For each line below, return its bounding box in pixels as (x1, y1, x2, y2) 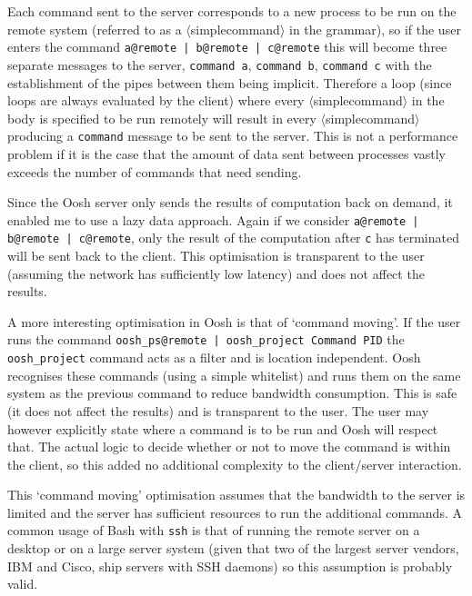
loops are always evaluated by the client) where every (7, 91, 305, 110)
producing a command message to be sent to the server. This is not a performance (7, 126, 458, 145)
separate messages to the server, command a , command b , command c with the (7, 55, 432, 74)
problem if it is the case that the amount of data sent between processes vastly (7, 144, 446, 163)
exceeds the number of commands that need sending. (7, 162, 302, 181)
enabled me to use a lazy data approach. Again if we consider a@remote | (7, 210, 419, 229)
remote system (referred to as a (7, 19, 182, 38)
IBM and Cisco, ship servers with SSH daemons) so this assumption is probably (7, 556, 453, 575)
